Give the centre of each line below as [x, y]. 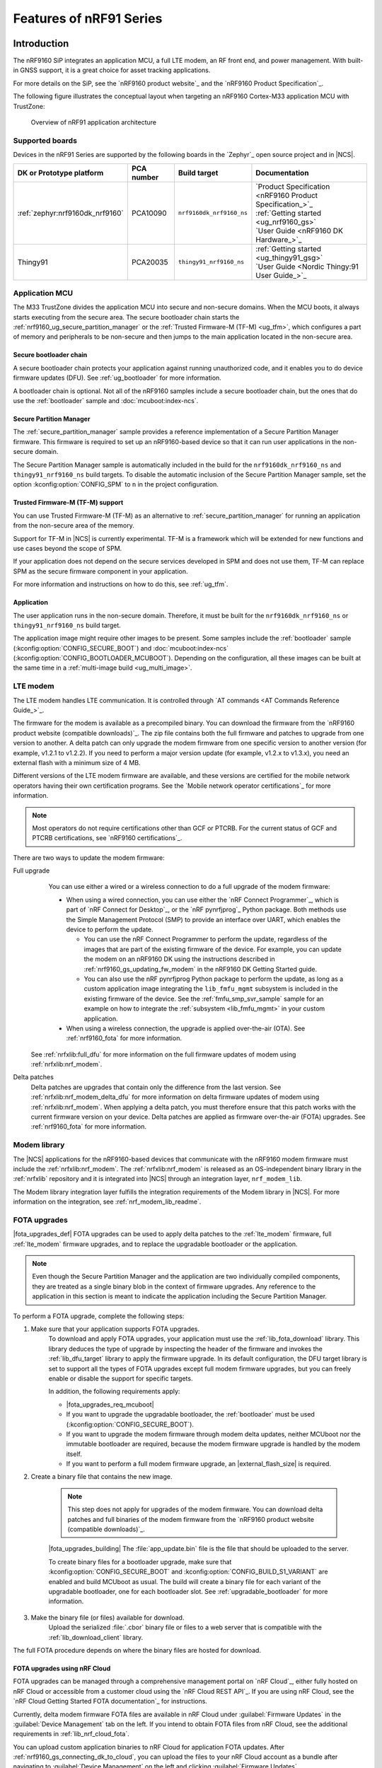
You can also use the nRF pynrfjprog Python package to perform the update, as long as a [214, 979]
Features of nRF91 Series [88, 18]
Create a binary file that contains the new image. [102, 1477]
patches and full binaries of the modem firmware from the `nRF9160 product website [191, 1519]
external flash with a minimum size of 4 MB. [77, 762]
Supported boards [45, 140]
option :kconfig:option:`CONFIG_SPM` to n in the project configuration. [116, 484]
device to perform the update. [110, 929]
